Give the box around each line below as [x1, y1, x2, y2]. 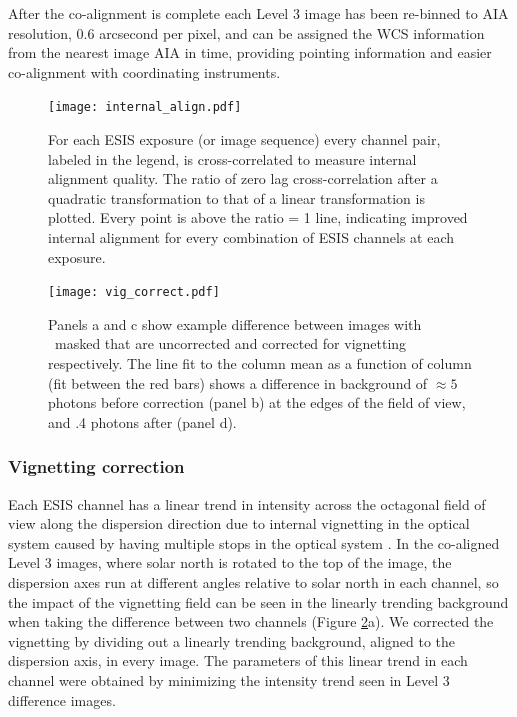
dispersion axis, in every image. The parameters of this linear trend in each [8, 650, 468, 671]
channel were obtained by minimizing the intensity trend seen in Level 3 [8, 669, 450, 690]
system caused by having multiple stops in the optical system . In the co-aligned [8, 532, 500, 553]
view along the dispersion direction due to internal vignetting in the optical [8, 513, 470, 534]
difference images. [8, 689, 116, 710]
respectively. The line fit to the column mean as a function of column [48, 353, 472, 374]
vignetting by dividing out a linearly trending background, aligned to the [8, 630, 456, 651]
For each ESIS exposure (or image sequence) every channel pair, [48, 129, 441, 150]
